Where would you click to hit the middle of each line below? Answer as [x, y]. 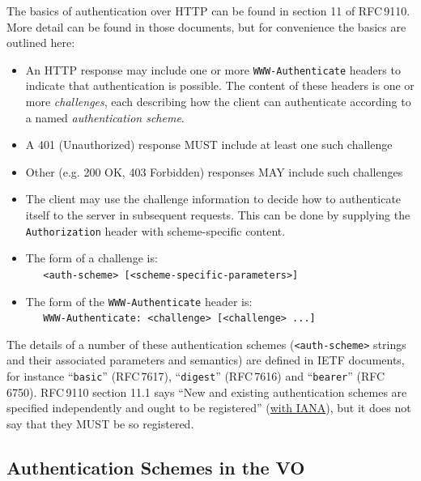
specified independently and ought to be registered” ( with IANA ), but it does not [209, 408]
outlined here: [41, 43]
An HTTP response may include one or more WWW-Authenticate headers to [213, 69]
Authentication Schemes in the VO [156, 467]
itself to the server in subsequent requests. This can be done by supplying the [218, 215]
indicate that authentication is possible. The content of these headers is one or [220, 85]
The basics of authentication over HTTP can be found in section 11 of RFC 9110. [208, 11]
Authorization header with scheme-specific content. [155, 230]
